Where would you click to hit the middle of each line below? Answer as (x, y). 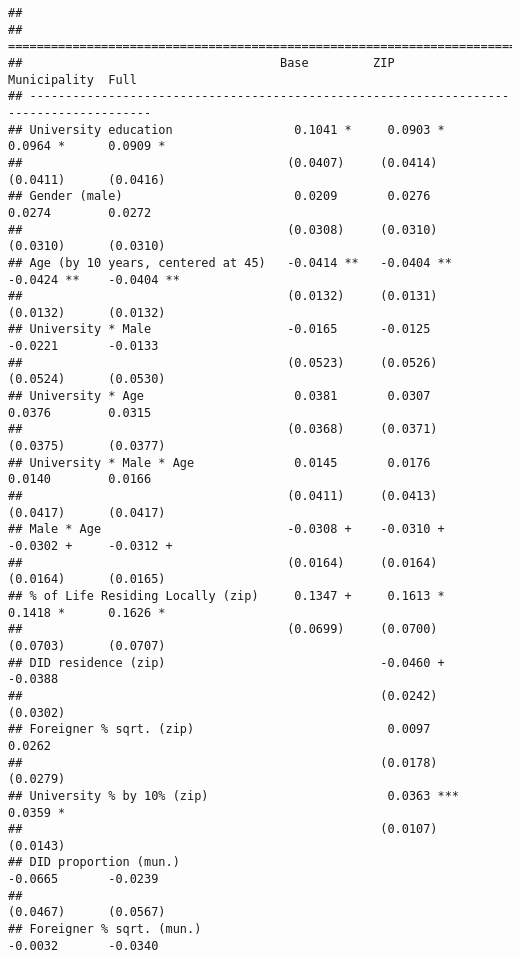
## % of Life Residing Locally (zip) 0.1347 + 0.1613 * (226, 595)
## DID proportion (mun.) (94, 862)
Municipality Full (72, 79)
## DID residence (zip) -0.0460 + (226, 662)
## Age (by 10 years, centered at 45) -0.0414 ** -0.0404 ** (230, 262)
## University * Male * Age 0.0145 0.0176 (219, 462)
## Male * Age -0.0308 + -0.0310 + (226, 529)
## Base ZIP (201, 62)
